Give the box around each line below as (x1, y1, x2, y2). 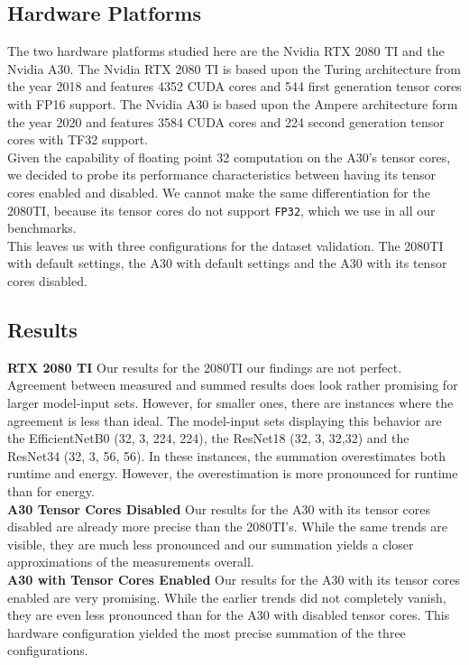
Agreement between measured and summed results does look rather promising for (7, 375, 458, 394)
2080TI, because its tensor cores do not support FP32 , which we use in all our (7, 200, 436, 219)
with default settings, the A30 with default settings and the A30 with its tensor (7, 254, 447, 272)
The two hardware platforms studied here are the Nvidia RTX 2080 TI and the (7, 42, 445, 60)
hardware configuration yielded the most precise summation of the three (7, 623, 406, 642)
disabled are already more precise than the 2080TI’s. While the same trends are (7, 517, 447, 536)
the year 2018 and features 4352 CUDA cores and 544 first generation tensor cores (7, 77, 462, 96)
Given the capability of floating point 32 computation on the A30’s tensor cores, (7, 147, 451, 166)
